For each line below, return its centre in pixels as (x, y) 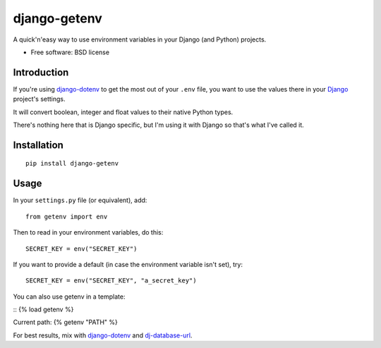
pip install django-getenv (72, 163)
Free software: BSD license (70, 52)
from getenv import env (67, 216)
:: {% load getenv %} (43, 309)
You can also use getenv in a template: (69, 297)
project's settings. (40, 99)
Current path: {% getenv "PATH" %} (65, 322)
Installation (38, 145)
